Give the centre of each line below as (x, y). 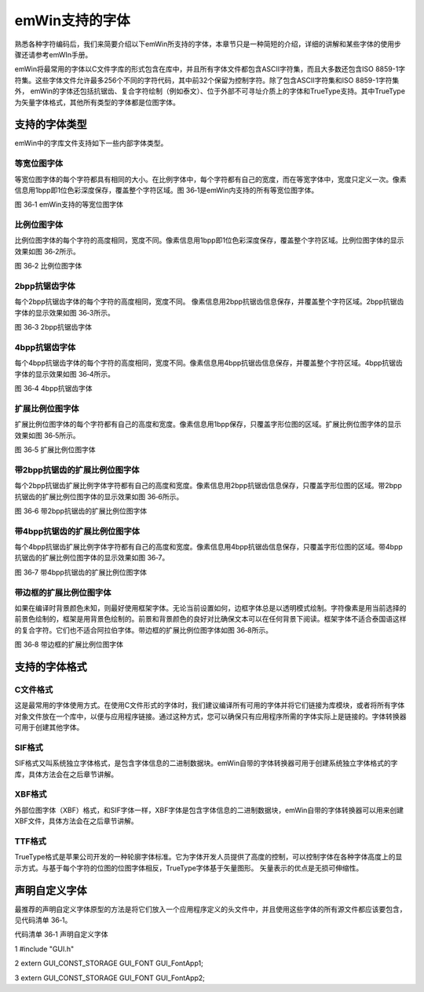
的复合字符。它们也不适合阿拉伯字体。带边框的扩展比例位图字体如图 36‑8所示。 (143, 630)
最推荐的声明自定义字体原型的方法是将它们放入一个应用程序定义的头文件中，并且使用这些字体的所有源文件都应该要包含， (210, 909)
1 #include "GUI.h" (44, 949)
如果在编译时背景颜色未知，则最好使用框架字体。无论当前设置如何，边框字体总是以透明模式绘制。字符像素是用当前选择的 (210, 608)
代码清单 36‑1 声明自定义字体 (61, 935)
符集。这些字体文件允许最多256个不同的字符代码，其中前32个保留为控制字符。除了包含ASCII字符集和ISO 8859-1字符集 (207, 80)
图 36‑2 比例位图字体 (48, 266)
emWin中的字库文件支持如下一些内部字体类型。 (91, 143)
